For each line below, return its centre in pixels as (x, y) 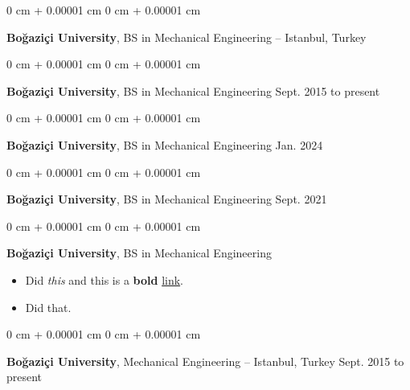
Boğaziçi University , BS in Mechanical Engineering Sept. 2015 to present (193, 90)
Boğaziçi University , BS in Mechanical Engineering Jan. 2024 (165, 144)
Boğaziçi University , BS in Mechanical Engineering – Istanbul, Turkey (187, 37)
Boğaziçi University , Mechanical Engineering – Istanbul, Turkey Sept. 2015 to (205, 361)
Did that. (48, 307)
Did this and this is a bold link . (105, 279)
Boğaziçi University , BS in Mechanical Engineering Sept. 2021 (167, 199)
